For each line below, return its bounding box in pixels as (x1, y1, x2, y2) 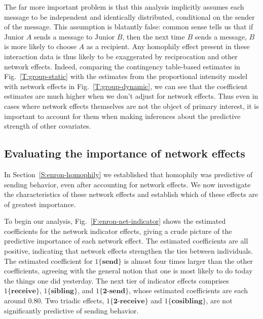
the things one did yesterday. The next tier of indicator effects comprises (4, 275, 229, 286)
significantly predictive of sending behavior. (4, 305, 139, 315)
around (4, 295, 26, 306)
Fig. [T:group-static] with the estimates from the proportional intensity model (4, 71, 248, 82)
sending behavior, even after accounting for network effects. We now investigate (4, 179, 251, 189)
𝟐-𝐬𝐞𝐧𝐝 (102, 288, 126, 295)
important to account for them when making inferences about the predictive (4, 110, 241, 121)
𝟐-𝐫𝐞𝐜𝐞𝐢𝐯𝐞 (114, 298, 145, 305)
